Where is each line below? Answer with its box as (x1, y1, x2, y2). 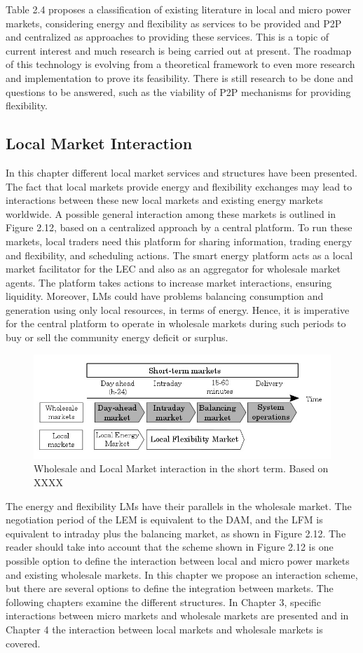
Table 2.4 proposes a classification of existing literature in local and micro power (6, 2, 351, 16)
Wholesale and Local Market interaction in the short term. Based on (34, 461, 329, 476)
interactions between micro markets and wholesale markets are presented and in (6, 608, 349, 623)
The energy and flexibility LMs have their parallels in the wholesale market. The (6, 498, 352, 513)
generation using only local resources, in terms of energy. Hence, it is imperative (6, 302, 350, 317)
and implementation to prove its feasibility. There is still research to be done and (6, 70, 353, 85)
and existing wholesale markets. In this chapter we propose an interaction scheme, (6, 567, 358, 582)
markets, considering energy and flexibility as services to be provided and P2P (6, 15, 342, 30)
